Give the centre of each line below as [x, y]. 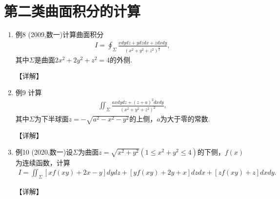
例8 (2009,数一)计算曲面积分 [60, 34]
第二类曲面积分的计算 [72, 11]
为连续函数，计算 [43, 162]
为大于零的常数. [185, 119]
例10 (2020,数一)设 [44, 151]
